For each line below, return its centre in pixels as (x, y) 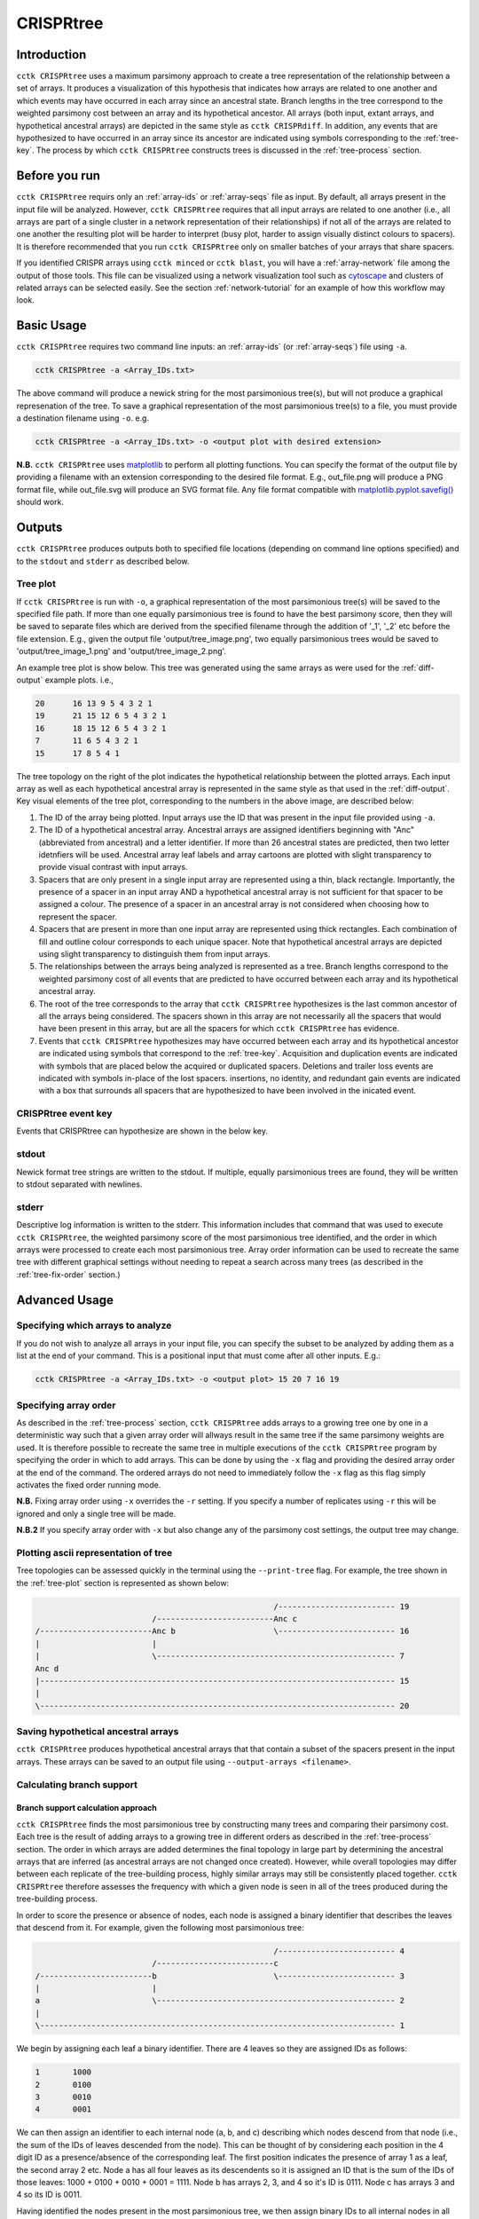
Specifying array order (66, 1405)
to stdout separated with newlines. (79, 1184)
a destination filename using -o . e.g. (83, 418)
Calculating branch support (77, 1784)
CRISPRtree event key (64, 1114)
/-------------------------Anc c (224, 1619)
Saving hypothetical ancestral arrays (98, 1732)
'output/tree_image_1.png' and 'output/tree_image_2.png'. (121, 651)
